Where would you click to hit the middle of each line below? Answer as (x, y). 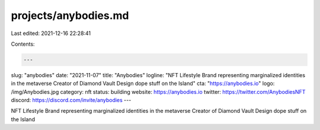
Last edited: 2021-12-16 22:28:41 (51, 33)
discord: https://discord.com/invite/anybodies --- (71, 100)
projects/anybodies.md (70, 15)
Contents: (23, 44)
